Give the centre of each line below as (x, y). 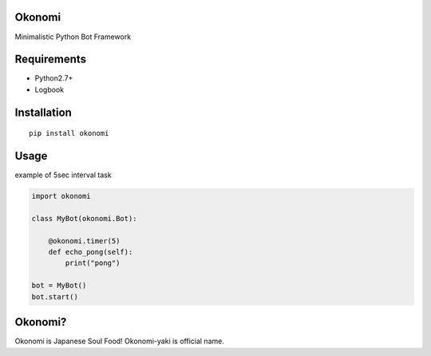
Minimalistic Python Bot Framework (73, 37)
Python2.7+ (54, 78)
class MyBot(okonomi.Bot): (84, 218)
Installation (43, 112)
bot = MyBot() (59, 286)
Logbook (49, 89)
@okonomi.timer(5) (84, 241)
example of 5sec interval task (63, 175)
